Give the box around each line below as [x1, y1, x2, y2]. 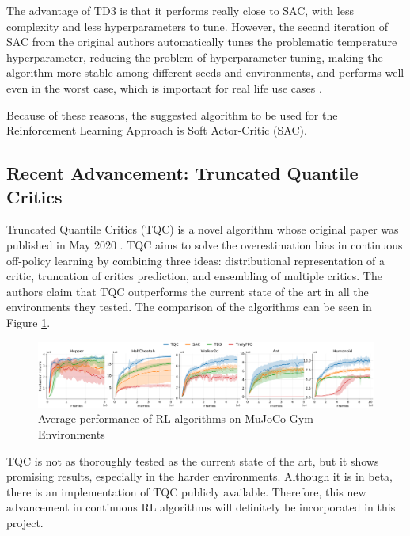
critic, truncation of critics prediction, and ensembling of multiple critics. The [6, 268, 382, 284]
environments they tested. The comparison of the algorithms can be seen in [6, 298, 372, 315]
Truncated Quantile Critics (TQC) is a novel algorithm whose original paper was [6, 221, 399, 238]
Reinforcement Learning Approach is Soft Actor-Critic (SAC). [6, 122, 307, 139]
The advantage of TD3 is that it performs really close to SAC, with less [6, 2, 354, 18]
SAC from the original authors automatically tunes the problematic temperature [6, 33, 397, 50]
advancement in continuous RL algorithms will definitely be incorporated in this [6, 499, 396, 515]
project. [6, 514, 44, 530]
